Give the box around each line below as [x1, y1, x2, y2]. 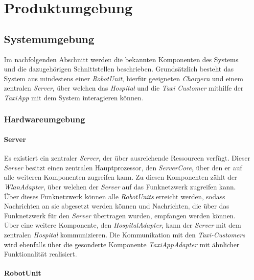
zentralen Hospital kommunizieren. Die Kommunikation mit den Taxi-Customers [4, 229, 246, 239]
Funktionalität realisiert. [4, 249, 77, 259]
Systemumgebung [4, 31, 94, 46]
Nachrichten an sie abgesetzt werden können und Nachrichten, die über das [4, 201, 230, 211]
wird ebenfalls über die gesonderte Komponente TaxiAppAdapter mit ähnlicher [4, 239, 240, 249]
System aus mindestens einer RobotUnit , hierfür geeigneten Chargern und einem [4, 73, 244, 83]
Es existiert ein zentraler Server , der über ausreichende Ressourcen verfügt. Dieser [4, 153, 251, 163]
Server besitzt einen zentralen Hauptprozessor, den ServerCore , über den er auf [4, 162, 242, 172]
